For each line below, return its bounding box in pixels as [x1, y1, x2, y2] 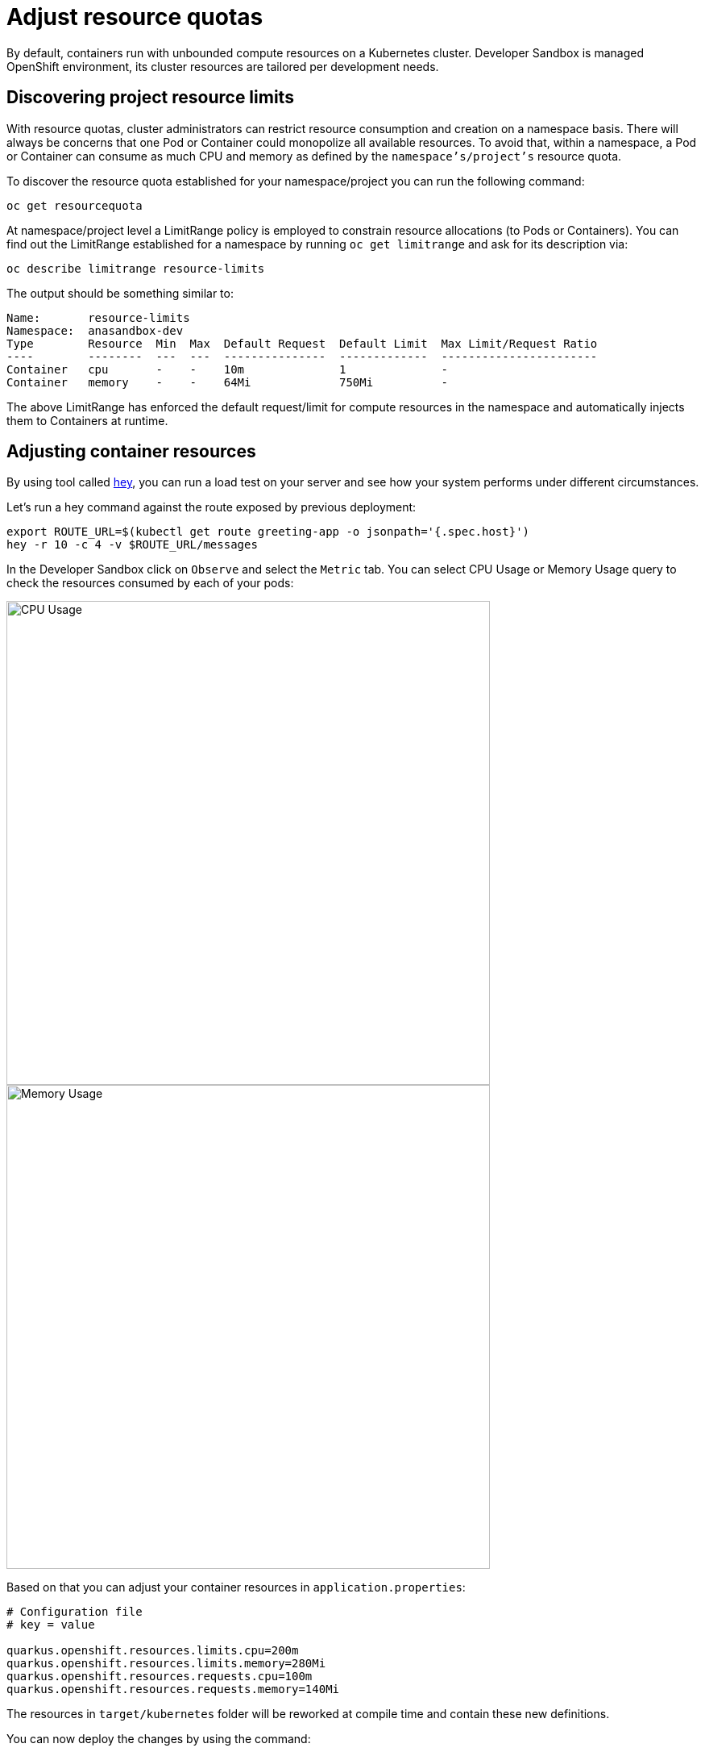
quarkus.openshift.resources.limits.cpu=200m [6, 1644, 299, 1658]
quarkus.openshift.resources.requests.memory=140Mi [6, 1683, 340, 1696]
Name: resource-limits [6, 311, 190, 324]
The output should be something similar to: [6, 286, 234, 300]
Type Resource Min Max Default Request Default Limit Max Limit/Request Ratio [6, 336, 598, 350]
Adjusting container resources [6, 441, 256, 462]
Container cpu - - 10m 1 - [6, 362, 448, 376]
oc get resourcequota [6, 198, 143, 212]
